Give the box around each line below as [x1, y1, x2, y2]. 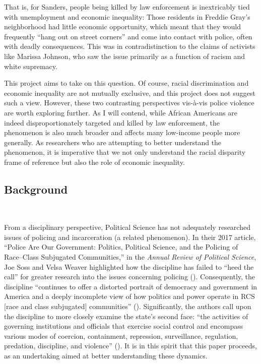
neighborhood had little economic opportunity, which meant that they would [4, 21, 241, 32]
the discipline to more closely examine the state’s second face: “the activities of [4, 311, 248, 321]
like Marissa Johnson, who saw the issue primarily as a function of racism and [4, 50, 245, 61]
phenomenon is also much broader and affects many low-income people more [4, 127, 240, 138]
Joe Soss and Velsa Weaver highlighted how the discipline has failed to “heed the [4, 261, 254, 272]
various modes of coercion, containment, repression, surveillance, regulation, [4, 330, 238, 341]
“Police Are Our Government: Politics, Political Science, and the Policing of [4, 241, 238, 252]
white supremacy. [4, 60, 57, 71]
